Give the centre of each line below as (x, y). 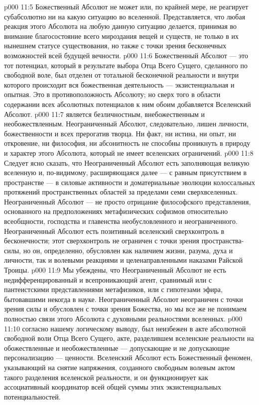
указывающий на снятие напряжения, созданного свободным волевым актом (120, 367)
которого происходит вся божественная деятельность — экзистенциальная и (119, 84)
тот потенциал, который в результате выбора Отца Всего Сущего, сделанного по (126, 65)
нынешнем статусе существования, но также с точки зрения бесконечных (115, 46)
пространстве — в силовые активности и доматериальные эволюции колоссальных (129, 182)
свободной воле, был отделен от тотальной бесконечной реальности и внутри (122, 75)
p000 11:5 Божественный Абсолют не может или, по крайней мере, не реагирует (126, 6)
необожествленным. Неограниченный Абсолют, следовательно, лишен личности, (126, 124)
